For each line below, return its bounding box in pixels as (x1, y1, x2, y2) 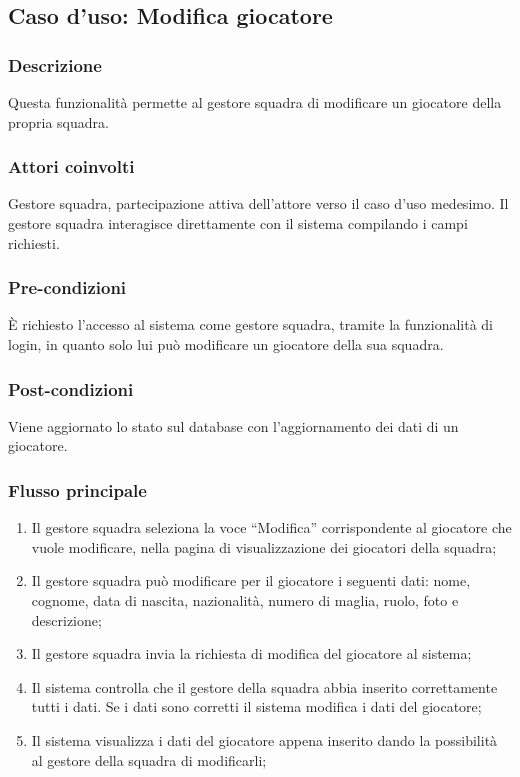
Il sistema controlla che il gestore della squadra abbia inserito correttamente (31, 676, 498, 697)
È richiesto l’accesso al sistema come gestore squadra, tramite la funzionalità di (8, 314, 494, 335)
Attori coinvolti (8, 154, 135, 179)
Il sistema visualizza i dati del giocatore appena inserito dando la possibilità (31, 729, 498, 750)
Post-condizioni (8, 376, 134, 401)
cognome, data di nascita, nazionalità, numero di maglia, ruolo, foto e (31, 590, 459, 610)
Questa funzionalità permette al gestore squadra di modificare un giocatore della (8, 92, 502, 112)
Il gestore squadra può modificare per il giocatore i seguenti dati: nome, (31, 570, 471, 591)
